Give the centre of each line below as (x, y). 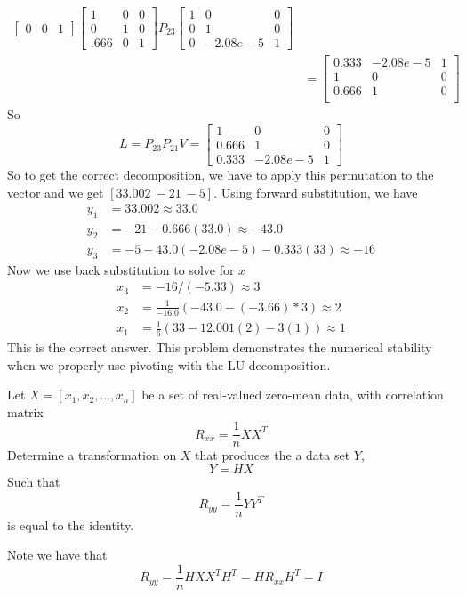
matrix (25, 411)
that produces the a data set (273, 455)
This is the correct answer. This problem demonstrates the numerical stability (220, 347)
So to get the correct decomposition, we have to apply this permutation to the (221, 174)
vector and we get (56, 192)
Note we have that (57, 555)
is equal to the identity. (71, 524)
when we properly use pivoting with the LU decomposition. (169, 364)
